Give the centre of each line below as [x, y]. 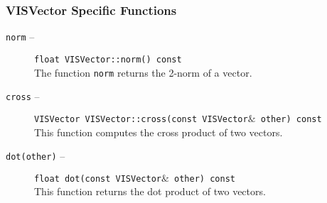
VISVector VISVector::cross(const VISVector [141, 119]
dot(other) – [36, 156]
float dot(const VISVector [98, 179]
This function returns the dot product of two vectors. [150, 191]
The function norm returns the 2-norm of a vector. [143, 72]
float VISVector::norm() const [108, 59]
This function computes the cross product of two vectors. [159, 132]
